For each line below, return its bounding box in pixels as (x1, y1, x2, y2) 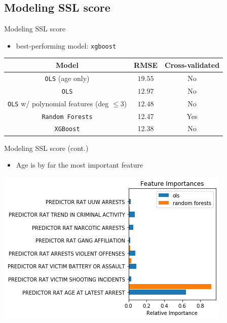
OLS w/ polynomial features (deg (8, 98, 109, 108)
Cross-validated (165, 59, 220, 70)
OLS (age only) (45, 72, 90, 83)
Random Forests (42, 113, 93, 120)
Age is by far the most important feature (16, 159, 143, 170)
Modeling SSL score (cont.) (4, 142, 89, 153)
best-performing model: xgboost (16, 40, 117, 51)
